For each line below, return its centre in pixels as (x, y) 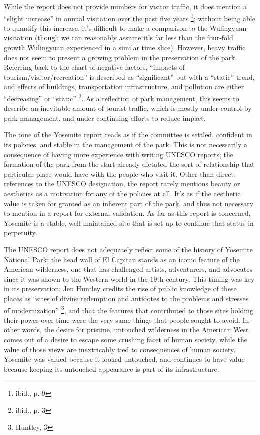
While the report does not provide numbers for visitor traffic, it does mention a (125, 6)
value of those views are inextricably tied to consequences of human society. (120, 349)
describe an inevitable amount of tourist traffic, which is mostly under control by (128, 108)
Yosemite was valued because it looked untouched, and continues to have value (124, 359)
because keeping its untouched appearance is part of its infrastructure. (112, 368)
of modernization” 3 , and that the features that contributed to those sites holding (129, 309)
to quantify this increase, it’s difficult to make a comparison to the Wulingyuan (125, 28)
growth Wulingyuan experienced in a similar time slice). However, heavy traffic (125, 48)
